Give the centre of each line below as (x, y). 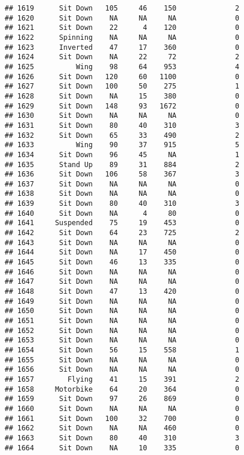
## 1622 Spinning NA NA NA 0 (122, 37)
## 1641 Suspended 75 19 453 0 (122, 223)
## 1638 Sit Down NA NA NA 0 (122, 194)
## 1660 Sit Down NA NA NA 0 (122, 408)
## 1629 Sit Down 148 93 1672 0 (122, 106)
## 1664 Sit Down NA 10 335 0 (122, 448)
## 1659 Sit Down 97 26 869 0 (122, 399)
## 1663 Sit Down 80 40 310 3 (122, 438)
